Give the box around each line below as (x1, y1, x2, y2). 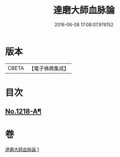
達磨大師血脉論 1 (5, 146, 39, 152)
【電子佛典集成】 (28, 65, 69, 72)
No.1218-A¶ (5, 107, 41, 116)
